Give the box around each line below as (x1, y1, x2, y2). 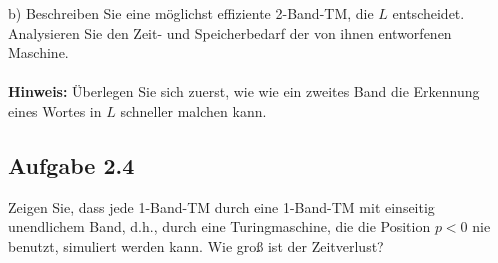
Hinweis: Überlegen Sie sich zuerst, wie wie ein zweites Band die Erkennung (8, 81, 480, 102)
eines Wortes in (8, 100, 102, 121)
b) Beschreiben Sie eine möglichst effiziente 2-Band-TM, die (8, 3, 374, 23)
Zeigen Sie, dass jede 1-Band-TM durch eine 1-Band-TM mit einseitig (8, 196, 435, 217)
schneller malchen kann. (120, 100, 267, 121)
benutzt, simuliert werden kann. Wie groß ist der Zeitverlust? (8, 235, 384, 256)
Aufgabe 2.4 (8, 149, 135, 180)
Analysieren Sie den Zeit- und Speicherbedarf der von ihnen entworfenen (8, 22, 452, 43)
